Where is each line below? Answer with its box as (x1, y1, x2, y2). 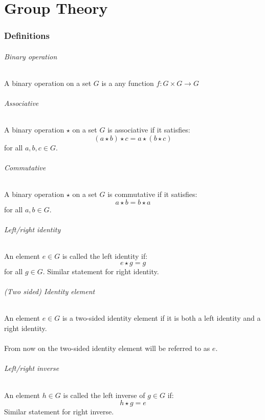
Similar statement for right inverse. (4, 406, 114, 417)
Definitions (4, 29, 50, 42)
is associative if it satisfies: (107, 124, 190, 135)
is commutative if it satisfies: (107, 189, 197, 200)
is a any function (101, 78, 154, 89)
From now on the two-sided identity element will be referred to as (4, 343, 210, 353)
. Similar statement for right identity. (42, 266, 159, 276)
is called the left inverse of (63, 389, 145, 400)
